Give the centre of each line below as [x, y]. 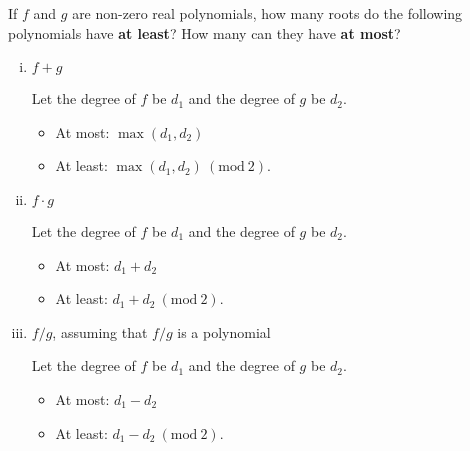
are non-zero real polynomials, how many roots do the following [267, 13]
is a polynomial [224, 331]
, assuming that [100, 331]
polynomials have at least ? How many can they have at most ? [204, 32]
